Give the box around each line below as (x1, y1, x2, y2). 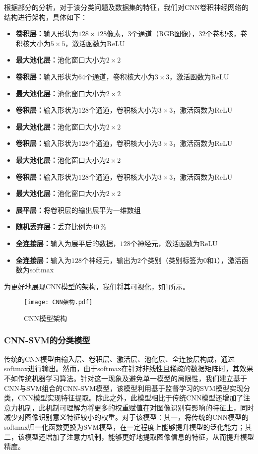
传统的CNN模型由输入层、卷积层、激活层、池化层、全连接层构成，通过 (4, 353, 235, 364)
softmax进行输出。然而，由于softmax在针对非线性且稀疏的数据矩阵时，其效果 (4, 363, 254, 374)
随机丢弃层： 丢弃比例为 (15, 221, 92, 232)
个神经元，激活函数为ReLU (130, 238, 218, 248)
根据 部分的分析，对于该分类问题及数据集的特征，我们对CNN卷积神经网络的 (4, 2, 249, 12)
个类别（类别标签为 (140, 255, 203, 265)
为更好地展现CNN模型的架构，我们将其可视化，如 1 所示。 (4, 281, 190, 291)
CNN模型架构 (24, 313, 67, 323)
